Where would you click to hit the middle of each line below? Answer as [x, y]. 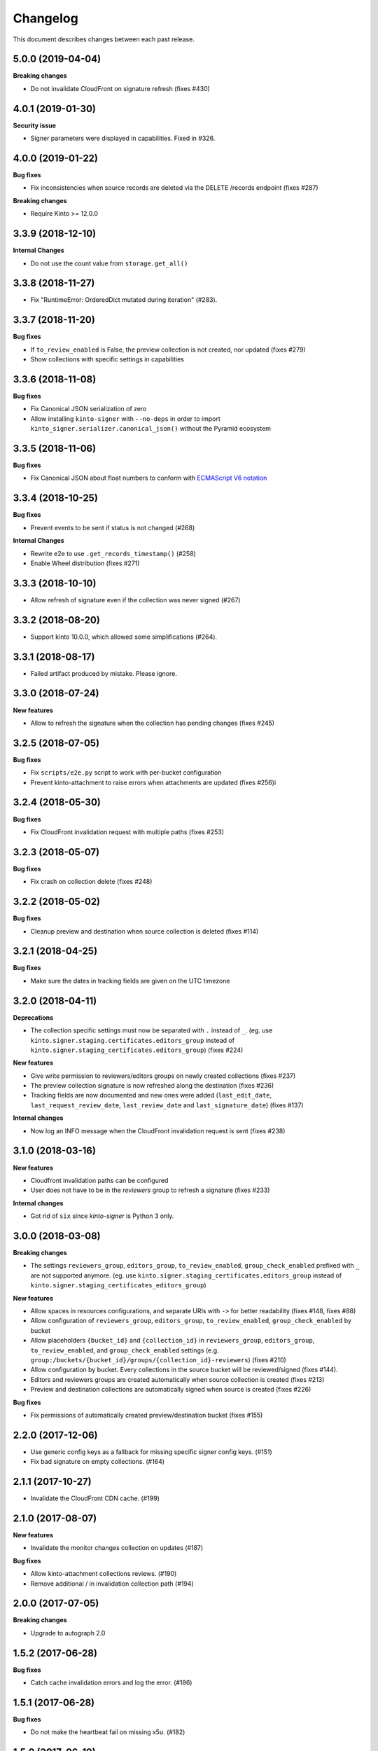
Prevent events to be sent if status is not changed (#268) [113, 527]
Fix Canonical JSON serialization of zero [89, 409]
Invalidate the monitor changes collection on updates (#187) [117, 1548]
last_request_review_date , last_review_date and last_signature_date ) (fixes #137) [167, 1105]
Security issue [34, 125]
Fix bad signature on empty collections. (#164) [97, 1462]
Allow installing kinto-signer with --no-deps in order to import [125, 418]
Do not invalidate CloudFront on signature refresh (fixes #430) [120, 88]
